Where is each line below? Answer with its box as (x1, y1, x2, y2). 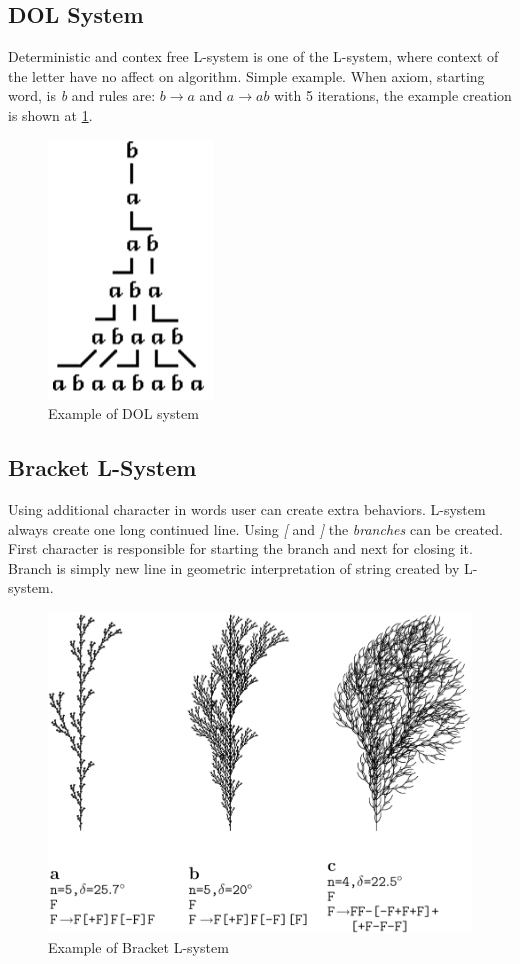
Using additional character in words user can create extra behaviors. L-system (8, 498, 486, 519)
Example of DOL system (48, 403, 199, 424)
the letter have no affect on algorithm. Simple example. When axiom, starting (8, 65, 485, 86)
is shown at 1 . (8, 104, 93, 125)
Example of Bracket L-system (48, 936, 229, 957)
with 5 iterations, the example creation (274, 85, 512, 106)
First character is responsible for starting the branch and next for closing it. (8, 538, 473, 559)
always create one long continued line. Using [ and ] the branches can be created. (8, 518, 503, 539)
